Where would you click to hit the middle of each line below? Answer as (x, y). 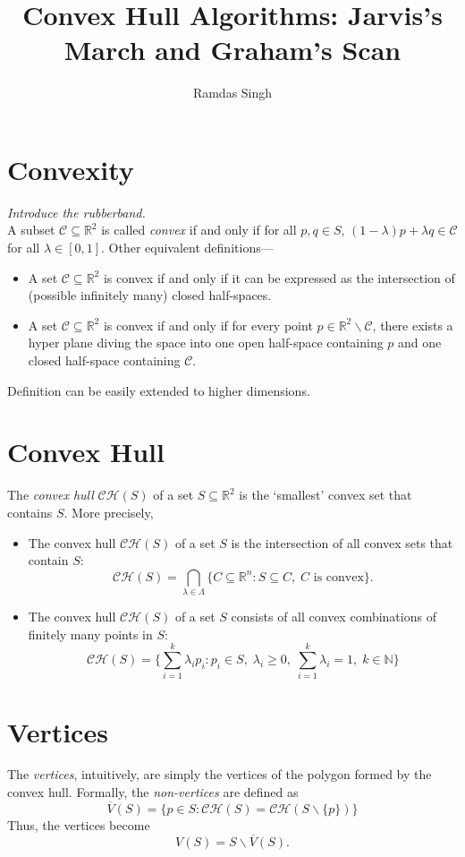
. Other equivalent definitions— (187, 248)
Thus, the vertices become (79, 824)
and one (420, 343)
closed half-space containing (104, 360)
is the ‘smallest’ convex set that (325, 495)
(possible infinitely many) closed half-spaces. (150, 295)
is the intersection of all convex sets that (342, 542)
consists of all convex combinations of (334, 617)
